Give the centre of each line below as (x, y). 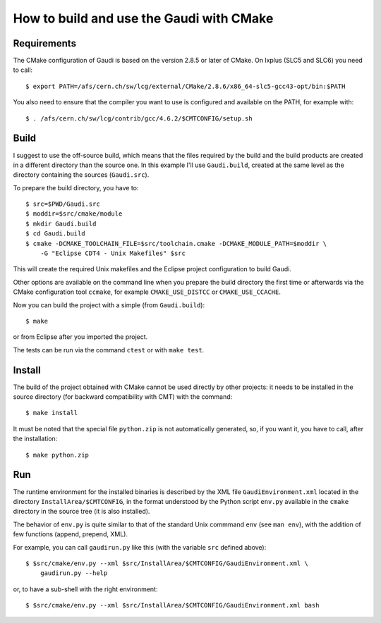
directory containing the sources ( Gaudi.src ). (81, 175)
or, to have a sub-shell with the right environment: (85, 589)
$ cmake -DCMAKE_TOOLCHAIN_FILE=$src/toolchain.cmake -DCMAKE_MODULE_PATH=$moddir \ (176, 243)
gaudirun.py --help (74, 573)
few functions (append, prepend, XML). (71, 534)
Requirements (45, 43)
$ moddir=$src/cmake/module (74, 214)
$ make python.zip (58, 455)
